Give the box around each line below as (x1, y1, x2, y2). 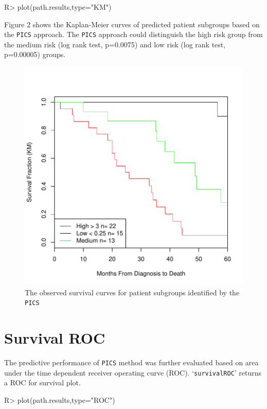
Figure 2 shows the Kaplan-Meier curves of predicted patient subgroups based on (4, 19, 260, 29)
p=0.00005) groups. (4, 49, 66, 60)
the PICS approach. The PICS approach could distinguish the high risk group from (4, 29, 263, 40)
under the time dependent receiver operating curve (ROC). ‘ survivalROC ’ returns (4, 367, 262, 378)
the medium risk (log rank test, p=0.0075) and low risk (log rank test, (4, 39, 226, 49)
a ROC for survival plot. (4, 377, 81, 388)
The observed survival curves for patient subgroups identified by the (25, 287, 240, 297)
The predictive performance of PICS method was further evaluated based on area (4, 357, 259, 367)
